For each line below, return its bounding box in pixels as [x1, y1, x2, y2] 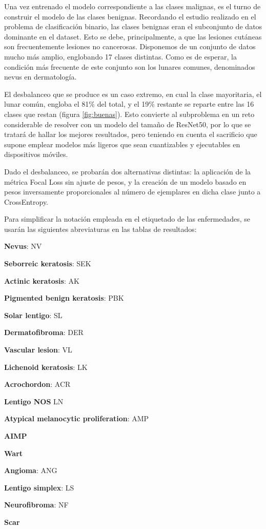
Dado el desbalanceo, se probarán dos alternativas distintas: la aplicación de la [4, 166, 251, 177]
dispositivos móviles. [4, 149, 68, 160]
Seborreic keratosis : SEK [4, 258, 91, 269]
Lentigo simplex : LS [4, 482, 74, 493]
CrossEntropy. [4, 196, 49, 207]
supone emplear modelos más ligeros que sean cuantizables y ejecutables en [4, 139, 240, 149]
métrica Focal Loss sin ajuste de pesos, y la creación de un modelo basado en [4, 176, 247, 187]
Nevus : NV [4, 241, 42, 251]
